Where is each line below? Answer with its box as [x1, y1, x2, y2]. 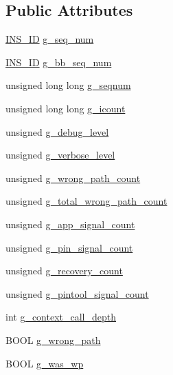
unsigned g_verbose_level [5, 148, 115, 162]
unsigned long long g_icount [5, 101, 126, 115]
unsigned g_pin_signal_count [5, 240, 133, 254]
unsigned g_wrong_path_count [5, 170, 141, 185]
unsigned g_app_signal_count [5, 216, 135, 231]
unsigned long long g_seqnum [5, 78, 131, 92]
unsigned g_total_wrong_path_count [5, 194, 168, 208]
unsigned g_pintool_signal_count [5, 286, 149, 301]
